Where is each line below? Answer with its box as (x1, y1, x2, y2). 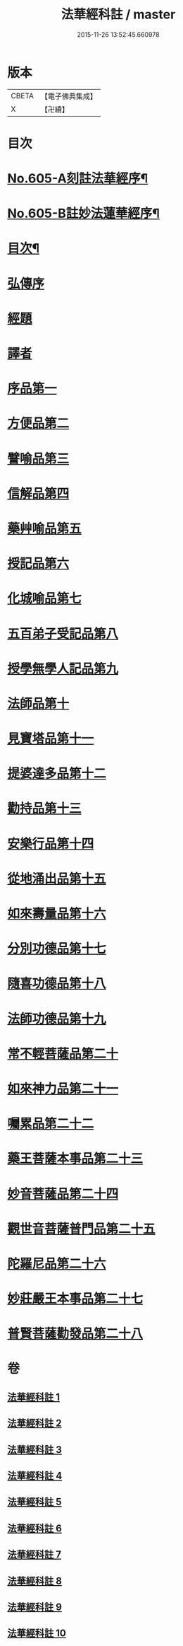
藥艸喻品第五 (7, 521, 82, 536)
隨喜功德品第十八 (7, 975, 107, 992)
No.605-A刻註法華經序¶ (7, 170, 149, 187)
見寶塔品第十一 (7, 731, 94, 747)
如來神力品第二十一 (7, 1080, 119, 1096)
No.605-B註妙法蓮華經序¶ (7, 206, 160, 221)
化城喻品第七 (7, 591, 82, 607)
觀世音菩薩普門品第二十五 (7, 1221, 156, 1236)
